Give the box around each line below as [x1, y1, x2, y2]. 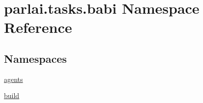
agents [4, 74, 23, 84]
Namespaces [4, 51, 67, 66]
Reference [4, 17, 72, 37]
